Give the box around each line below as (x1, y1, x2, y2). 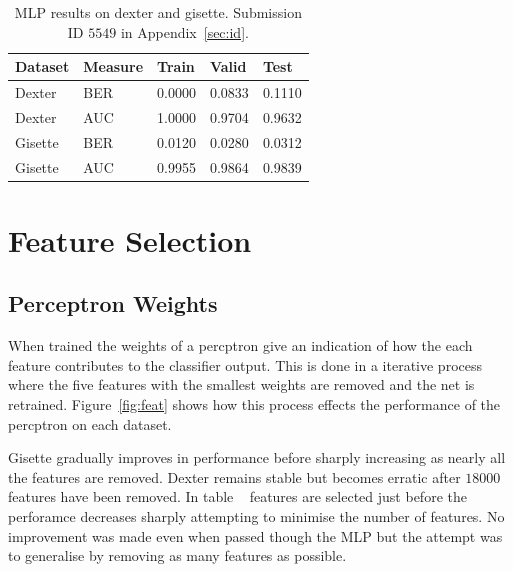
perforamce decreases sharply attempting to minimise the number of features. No (8, 505, 505, 526)
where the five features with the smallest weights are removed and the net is (8, 374, 475, 395)
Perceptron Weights (8, 288, 218, 319)
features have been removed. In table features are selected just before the (8, 486, 467, 507)
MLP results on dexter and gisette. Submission (14, 2, 302, 22)
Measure (83, 56, 144, 77)
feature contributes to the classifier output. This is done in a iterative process (8, 354, 482, 375)
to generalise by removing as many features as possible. (8, 545, 347, 566)
